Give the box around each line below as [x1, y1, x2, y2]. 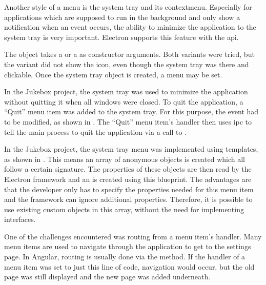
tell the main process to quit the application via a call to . [4, 126, 187, 137]
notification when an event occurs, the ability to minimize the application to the [4, 22, 256, 32]
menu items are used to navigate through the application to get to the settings [4, 241, 251, 252]
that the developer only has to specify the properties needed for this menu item [4, 184, 254, 194]
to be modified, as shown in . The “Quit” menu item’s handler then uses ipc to [4, 116, 252, 127]
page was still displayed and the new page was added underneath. [4, 271, 211, 282]
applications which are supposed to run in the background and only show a [4, 11, 240, 22]
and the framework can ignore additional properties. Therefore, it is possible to [4, 194, 253, 205]
